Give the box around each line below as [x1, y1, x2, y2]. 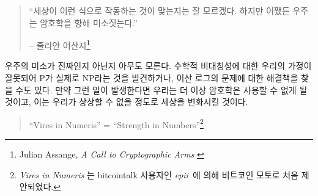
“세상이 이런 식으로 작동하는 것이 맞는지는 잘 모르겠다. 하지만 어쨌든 [29, 4, 290, 16]
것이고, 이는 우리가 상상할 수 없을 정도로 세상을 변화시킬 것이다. [5, 95, 248, 108]
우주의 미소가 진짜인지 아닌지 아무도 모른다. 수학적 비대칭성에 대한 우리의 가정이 [5, 59, 312, 72]
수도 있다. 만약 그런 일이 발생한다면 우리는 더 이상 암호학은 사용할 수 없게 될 [15, 83, 308, 96]
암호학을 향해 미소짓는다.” [40, 16, 138, 29]
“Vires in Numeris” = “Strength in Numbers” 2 [29, 116, 204, 131]
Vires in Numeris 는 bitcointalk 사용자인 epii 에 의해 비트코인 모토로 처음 [19, 168, 299, 181]
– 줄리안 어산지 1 [29, 37, 91, 51]
